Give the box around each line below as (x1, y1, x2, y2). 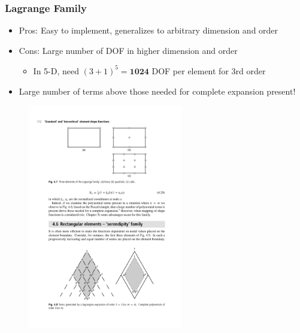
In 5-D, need (33, 64, 80, 77)
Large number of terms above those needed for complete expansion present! (19, 84, 296, 97)
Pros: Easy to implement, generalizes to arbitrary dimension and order (19, 24, 278, 37)
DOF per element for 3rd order (151, 64, 266, 77)
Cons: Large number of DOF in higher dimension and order (19, 44, 238, 56)
